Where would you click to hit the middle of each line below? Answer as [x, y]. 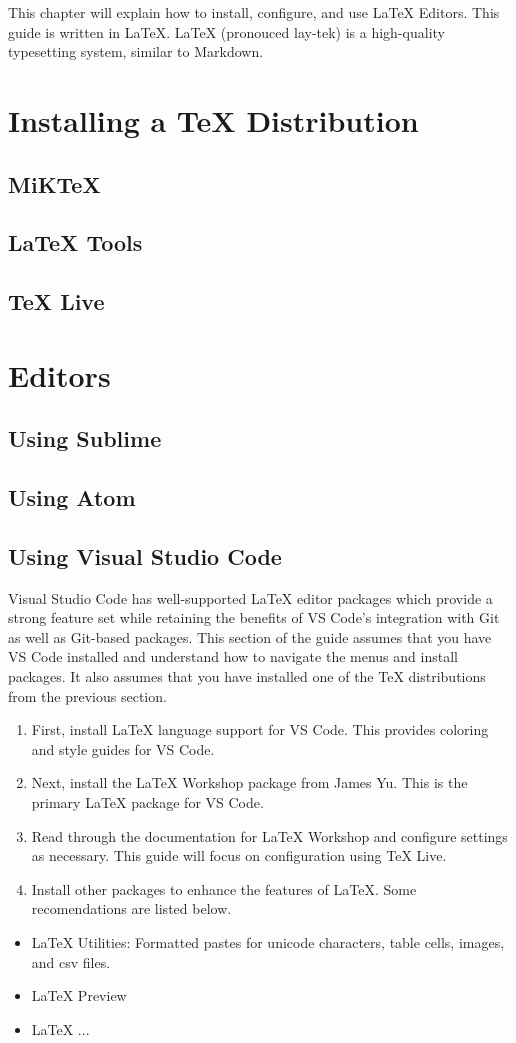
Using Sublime [85, 438]
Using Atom [72, 497]
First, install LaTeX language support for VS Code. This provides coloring [260, 729]
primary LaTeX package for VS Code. [147, 801]
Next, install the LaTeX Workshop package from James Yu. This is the [249, 782]
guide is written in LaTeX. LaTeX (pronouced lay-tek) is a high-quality [226, 31]
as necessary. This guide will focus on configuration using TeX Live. [239, 855]
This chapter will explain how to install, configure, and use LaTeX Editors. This [254, 12]
